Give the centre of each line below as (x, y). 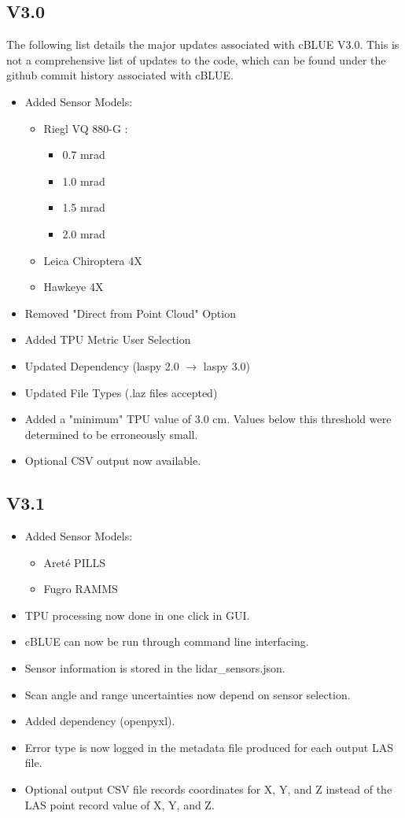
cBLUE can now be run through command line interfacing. (167, 641)
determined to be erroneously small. (111, 434)
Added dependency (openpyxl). (100, 721)
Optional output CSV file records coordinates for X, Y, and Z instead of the (208, 789)
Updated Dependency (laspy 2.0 (102, 365)
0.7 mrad (84, 155)
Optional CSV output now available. (113, 461)
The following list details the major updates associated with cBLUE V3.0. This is (203, 44)
